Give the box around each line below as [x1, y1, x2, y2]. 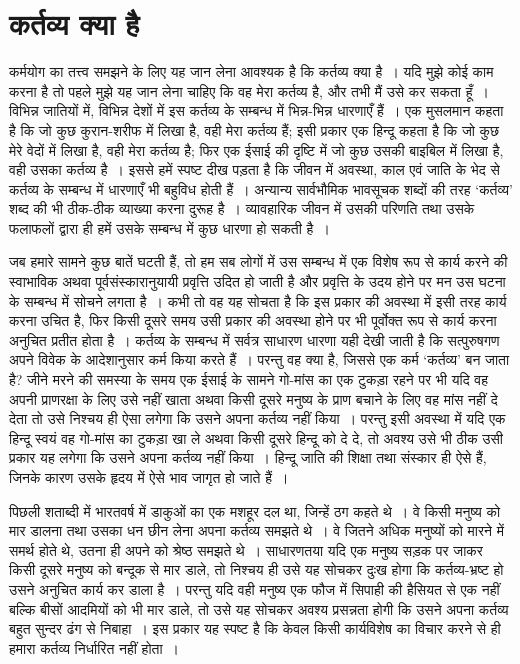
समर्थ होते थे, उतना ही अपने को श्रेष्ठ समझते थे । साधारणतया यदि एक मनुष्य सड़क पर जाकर [9, 539, 483, 560]
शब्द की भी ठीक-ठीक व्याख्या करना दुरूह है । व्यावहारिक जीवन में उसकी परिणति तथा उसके [9, 198, 475, 219]
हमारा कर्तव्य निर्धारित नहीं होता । [9, 637, 180, 658]
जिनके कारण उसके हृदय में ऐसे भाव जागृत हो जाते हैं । [9, 467, 289, 487]
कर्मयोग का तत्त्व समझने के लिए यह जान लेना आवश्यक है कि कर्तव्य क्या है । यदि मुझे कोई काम [9, 61, 494, 82]
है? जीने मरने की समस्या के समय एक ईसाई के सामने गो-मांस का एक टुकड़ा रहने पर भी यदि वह [9, 369, 488, 390]
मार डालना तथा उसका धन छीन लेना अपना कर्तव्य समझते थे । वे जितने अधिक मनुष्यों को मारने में [9, 520, 504, 541]
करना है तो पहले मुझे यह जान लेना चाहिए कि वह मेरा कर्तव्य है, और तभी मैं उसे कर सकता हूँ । [9, 80, 489, 101]
